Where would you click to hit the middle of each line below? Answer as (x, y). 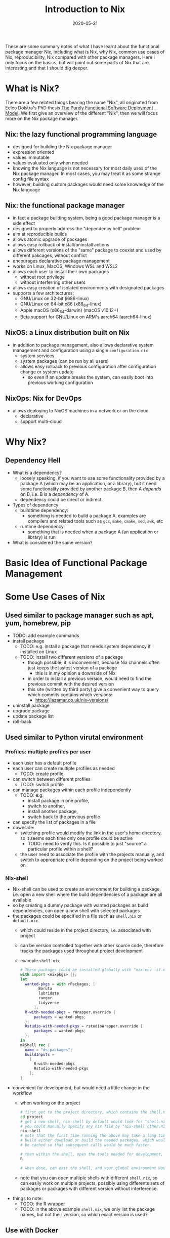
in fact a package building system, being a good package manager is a (86, 218)
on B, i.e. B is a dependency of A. (55, 494)
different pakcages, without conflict (50, 255)
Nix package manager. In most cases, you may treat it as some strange (87, 174)
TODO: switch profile (42, 784)
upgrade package (31, 711)
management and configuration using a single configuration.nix (80, 350)
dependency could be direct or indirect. (61, 499)
